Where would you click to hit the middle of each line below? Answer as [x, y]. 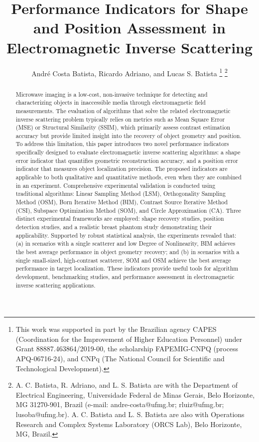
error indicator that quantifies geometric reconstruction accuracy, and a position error [127, 160]
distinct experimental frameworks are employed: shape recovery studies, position [120, 219]
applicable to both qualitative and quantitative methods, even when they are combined [129, 177]
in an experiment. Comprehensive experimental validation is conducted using [116, 185]
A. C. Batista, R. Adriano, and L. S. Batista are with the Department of [127, 385]
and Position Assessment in [129, 28]
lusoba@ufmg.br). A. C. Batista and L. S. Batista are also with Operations [130, 414]
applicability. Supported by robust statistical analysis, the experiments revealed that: [126, 235]
